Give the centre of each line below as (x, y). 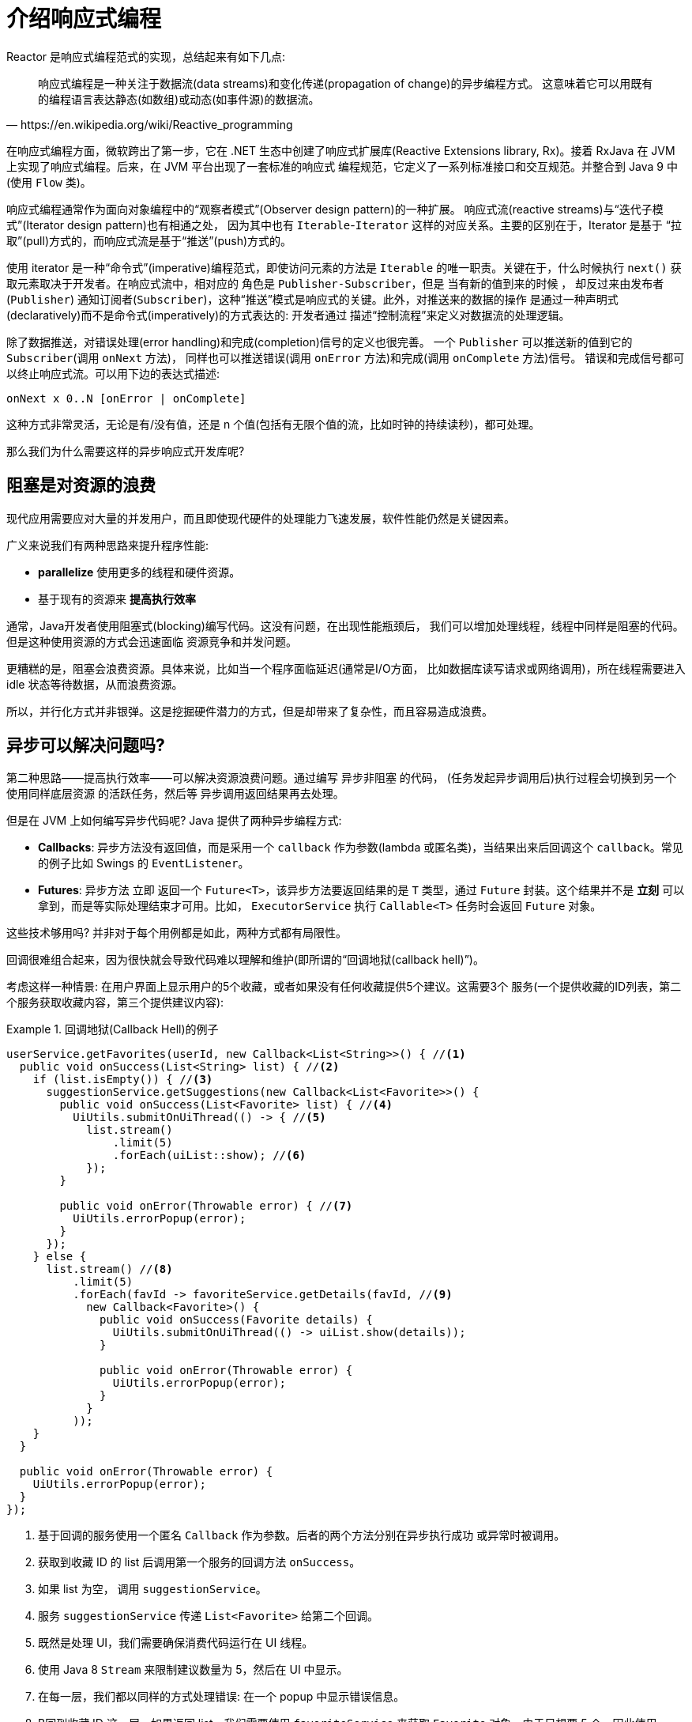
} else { (60, 1257)
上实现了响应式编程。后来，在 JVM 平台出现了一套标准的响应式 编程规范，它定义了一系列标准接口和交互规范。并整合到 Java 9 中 (342, 166)
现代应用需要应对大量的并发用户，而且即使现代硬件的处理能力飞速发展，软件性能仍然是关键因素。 (261, 518)
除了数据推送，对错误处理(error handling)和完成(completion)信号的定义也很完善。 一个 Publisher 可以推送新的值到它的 (320, 342)
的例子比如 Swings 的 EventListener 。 (144, 863)
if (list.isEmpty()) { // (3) (123, 1080)
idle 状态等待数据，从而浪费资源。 (95, 684)
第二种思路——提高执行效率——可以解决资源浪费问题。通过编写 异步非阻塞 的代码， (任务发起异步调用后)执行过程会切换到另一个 (342, 778)
